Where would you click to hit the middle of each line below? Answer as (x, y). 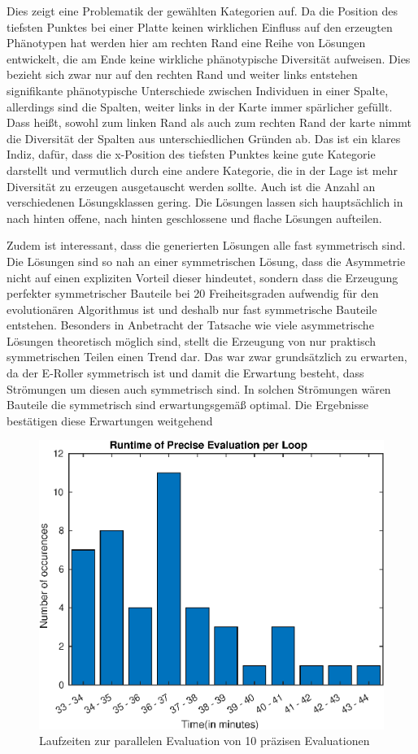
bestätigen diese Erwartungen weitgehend (110, 420)
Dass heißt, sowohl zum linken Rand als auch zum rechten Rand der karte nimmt (209, 122)
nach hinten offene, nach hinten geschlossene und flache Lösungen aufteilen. (194, 218)
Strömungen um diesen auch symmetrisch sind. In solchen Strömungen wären (199, 388)
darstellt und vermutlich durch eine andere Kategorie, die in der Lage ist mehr (202, 170)
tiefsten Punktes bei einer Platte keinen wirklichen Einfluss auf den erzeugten (200, 26)
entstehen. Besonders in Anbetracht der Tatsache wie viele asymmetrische (190, 325)
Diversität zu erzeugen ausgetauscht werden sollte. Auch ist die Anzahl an (191, 186)
